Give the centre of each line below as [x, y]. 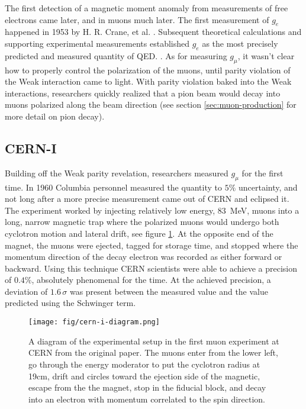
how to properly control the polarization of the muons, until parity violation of [148, 70]
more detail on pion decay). [55, 116]
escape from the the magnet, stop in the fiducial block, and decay [147, 387]
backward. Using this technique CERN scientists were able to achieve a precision [151, 268]
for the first [262, 173]
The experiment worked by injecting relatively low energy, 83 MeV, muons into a [152, 210]
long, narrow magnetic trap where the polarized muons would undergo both [142, 222]
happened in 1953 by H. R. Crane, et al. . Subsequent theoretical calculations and [153, 32]
